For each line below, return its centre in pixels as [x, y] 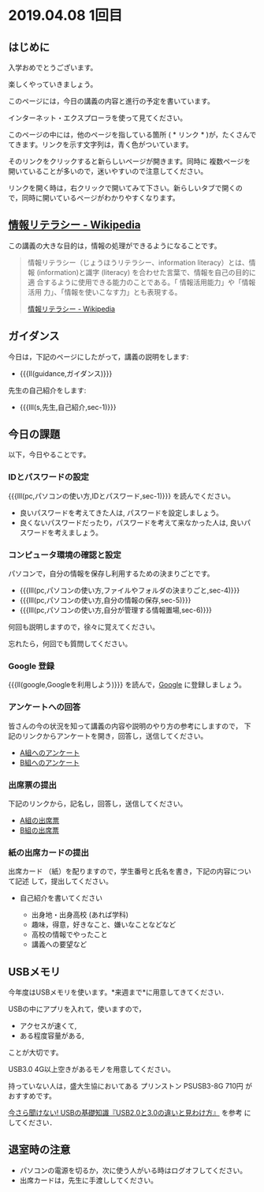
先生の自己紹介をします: [47, 390]
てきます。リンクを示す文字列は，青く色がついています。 [100, 145]
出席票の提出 [33, 784]
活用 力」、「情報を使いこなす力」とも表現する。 [104, 291]
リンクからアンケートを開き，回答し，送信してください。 [115, 735]
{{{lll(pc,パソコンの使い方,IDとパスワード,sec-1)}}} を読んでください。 [121, 496]
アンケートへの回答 [45, 707]
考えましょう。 [78, 532]
